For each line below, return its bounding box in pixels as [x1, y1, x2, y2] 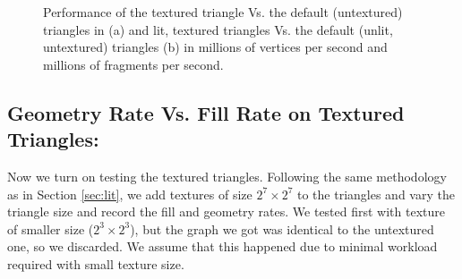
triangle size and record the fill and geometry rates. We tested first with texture [7, 202, 446, 221]
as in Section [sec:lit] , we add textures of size [7, 184, 252, 203]
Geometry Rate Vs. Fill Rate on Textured [7, 98, 405, 126]
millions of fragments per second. [43, 55, 224, 73]
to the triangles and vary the [296, 184, 455, 203]
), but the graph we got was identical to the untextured [130, 219, 434, 238]
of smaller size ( [7, 219, 94, 238]
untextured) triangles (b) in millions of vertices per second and [43, 38, 388, 56]
